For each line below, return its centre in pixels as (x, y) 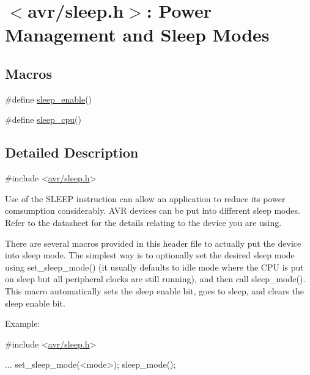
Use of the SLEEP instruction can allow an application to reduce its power (145, 198)
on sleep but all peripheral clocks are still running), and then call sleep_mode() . (155, 279)
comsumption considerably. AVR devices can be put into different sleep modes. (153, 210)
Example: (23, 323)
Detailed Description (72, 152)
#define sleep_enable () (49, 99)
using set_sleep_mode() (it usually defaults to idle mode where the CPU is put (154, 267)
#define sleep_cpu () (43, 119)
